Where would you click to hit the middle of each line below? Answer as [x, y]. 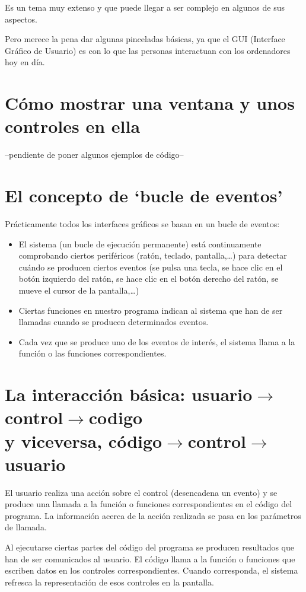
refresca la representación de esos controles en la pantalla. [109, 582]
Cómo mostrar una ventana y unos [150, 103]
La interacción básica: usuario [129, 394]
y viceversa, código [84, 440]
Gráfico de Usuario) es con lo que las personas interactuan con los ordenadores [148, 50]
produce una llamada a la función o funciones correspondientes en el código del [149, 504]
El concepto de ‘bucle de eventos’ [144, 195]
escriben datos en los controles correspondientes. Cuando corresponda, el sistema [152, 570]
